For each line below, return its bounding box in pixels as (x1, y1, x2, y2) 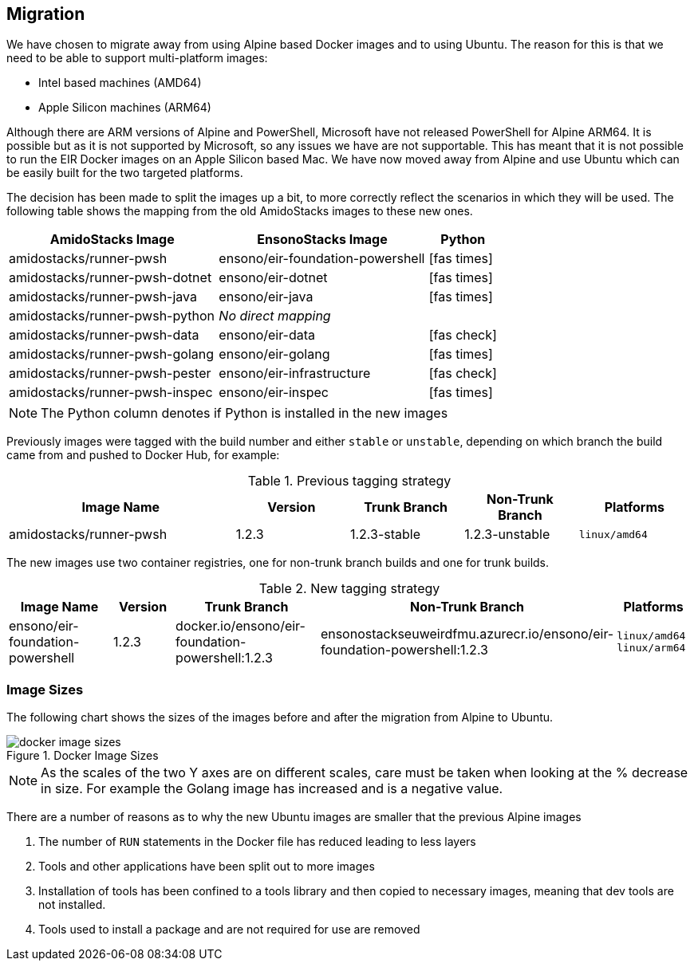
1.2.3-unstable (464, 526, 550, 543)
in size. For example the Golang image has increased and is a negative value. (41, 780, 503, 797)
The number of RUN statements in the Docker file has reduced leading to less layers (38, 835, 476, 849)
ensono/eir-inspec (219, 384, 329, 401)
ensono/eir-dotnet (219, 269, 328, 286)
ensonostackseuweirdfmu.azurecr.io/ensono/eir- (320, 626, 614, 643)
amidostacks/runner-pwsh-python (9, 308, 215, 324)
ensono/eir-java (219, 289, 313, 305)
